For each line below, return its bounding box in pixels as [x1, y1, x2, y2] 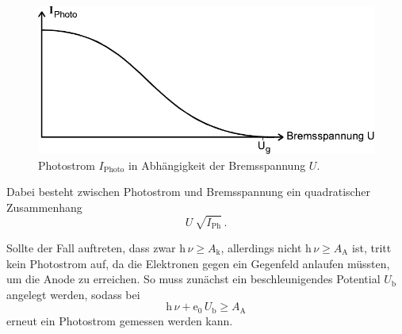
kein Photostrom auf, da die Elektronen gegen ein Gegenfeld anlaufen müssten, [6, 255, 390, 271]
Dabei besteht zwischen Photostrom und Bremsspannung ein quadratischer [6, 183, 370, 200]
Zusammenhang [6, 198, 82, 215]
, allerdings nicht [220, 239, 302, 255]
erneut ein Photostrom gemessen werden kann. [6, 312, 233, 328]
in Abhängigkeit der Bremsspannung [128, 156, 306, 173]
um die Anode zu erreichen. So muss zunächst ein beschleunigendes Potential [6, 271, 381, 287]
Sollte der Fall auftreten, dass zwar [6, 239, 176, 255]
